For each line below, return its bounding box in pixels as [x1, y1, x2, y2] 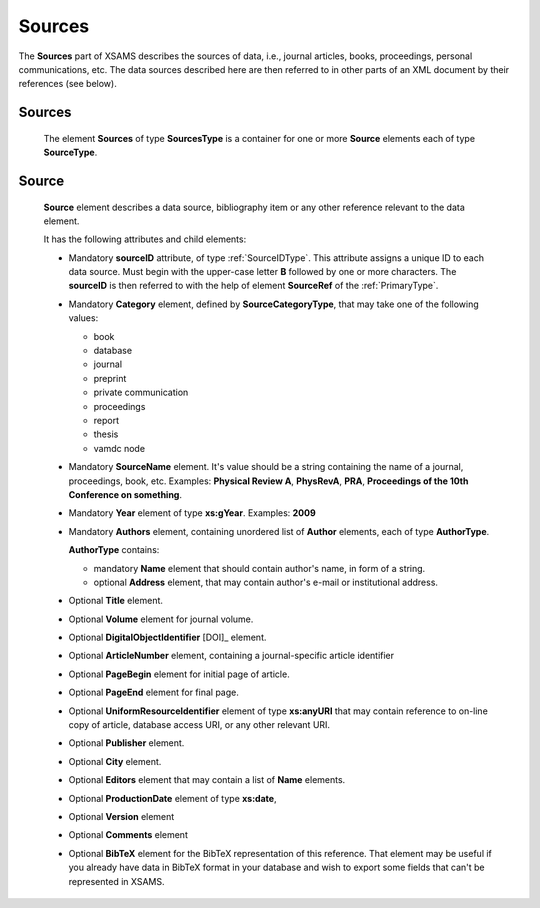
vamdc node [93, 442, 145, 454]
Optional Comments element [68, 829, 189, 841]
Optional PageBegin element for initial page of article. [68, 668, 290, 680]
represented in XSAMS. [68, 875, 165, 887]
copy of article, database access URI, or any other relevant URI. [68, 719, 330, 731]
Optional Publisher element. [68, 737, 185, 749]
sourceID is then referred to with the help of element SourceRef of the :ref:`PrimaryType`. [68, 280, 439, 292]
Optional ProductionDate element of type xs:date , [68, 792, 277, 804]
